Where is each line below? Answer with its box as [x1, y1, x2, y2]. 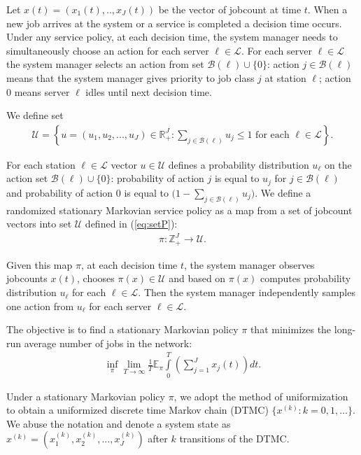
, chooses [77, 271, 115, 286]
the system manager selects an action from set [6, 57, 204, 71]
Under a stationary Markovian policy [6, 388, 165, 403]
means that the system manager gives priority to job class [6, 70, 255, 85]
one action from [6, 298, 74, 313]
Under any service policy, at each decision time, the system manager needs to [6, 29, 338, 44]
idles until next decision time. [85, 84, 212, 99]
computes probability [260, 271, 351, 286]
